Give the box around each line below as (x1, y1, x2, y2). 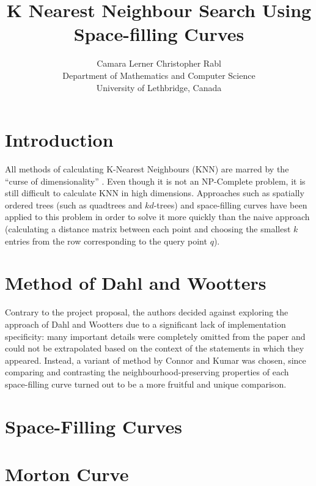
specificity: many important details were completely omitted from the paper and (5, 330, 306, 342)
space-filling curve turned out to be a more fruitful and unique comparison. (5, 377, 287, 390)
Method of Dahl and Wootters (5, 270, 266, 295)
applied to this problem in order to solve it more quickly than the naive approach (5, 210, 310, 223)
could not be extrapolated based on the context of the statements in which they (5, 342, 304, 355)
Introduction (5, 127, 114, 152)
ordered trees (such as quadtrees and (5, 198, 142, 211)
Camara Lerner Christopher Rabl (97, 57, 221, 70)
